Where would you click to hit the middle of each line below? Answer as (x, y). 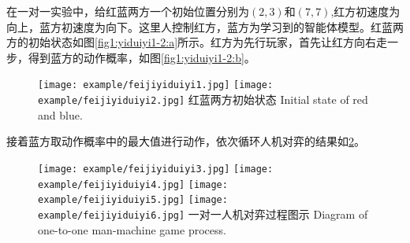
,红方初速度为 (365, 11)
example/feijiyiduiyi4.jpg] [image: (133, 184)
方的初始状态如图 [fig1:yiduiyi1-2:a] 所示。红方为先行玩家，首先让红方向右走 (197, 42)
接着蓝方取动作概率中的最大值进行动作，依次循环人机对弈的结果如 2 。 (186, 141)
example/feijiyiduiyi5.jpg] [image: (133, 200)
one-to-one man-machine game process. (132, 229)
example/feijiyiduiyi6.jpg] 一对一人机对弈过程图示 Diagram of (203, 214)
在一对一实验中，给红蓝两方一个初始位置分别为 (128, 11)
